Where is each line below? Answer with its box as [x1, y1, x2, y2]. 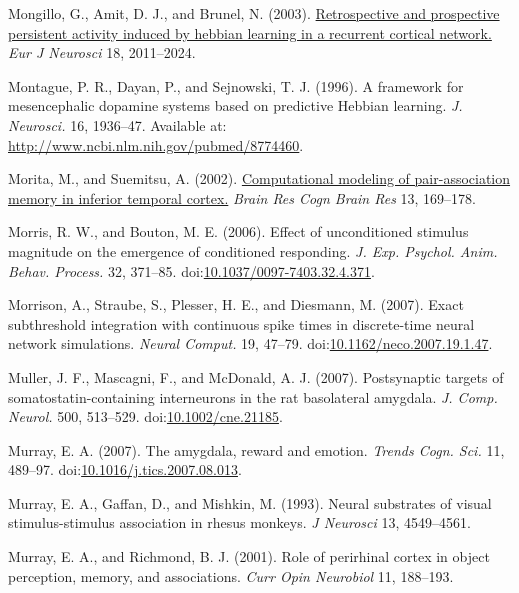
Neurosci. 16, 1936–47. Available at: [8, 114, 227, 135]
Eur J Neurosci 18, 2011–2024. [8, 42, 196, 63]
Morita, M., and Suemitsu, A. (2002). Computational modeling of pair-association [8, 168, 511, 189]
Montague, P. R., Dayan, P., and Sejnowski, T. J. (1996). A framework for [8, 75, 464, 96]
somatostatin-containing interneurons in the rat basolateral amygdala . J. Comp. [8, 386, 498, 407]
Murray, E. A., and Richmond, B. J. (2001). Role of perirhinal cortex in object [8, 546, 490, 567]
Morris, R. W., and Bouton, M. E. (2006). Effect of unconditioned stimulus [8, 221, 469, 242]
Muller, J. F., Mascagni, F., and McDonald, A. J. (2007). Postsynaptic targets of [8, 366, 504, 387]
